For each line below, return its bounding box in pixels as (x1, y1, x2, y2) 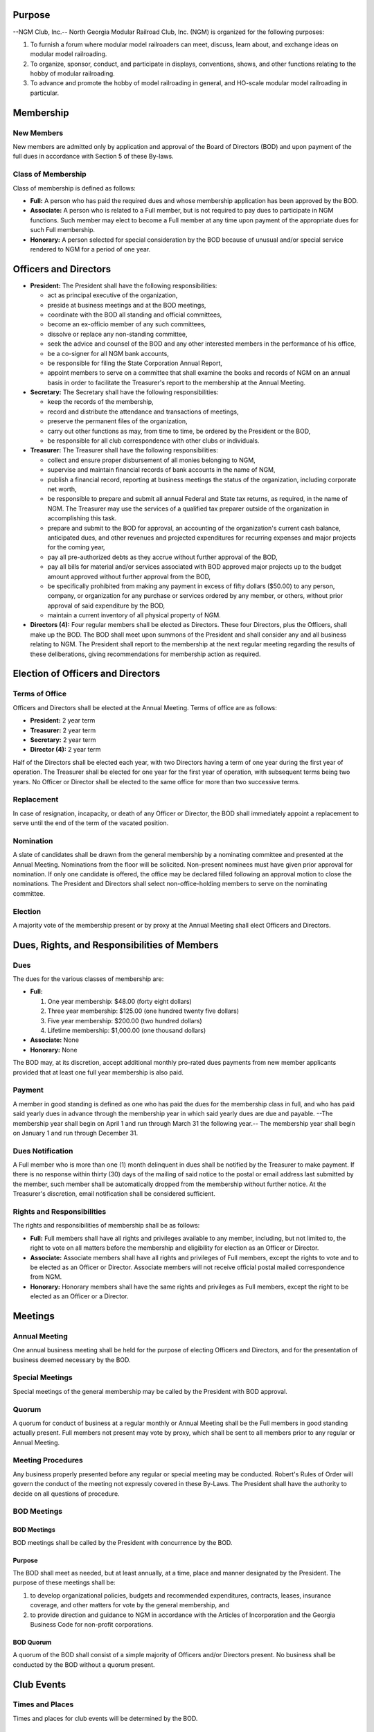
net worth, (47, 485, 77, 493)
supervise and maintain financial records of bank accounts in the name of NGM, (47, 466, 276, 474)
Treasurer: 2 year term (30, 726, 96, 734)
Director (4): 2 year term (30, 745, 101, 754)
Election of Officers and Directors (12, 668, 161, 680)
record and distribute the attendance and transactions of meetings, (47, 407, 239, 416)
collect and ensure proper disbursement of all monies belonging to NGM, (47, 456, 256, 464)
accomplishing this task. (47, 514, 117, 522)
